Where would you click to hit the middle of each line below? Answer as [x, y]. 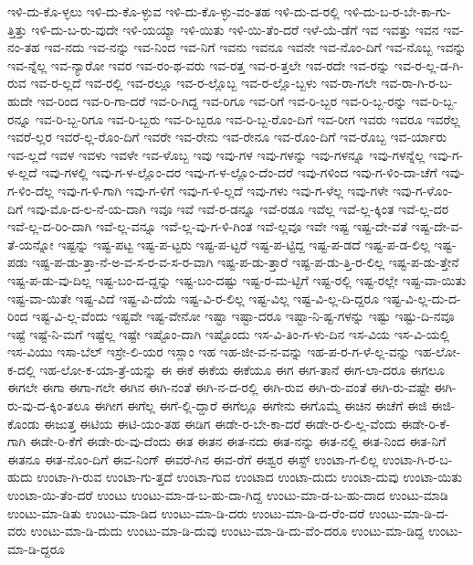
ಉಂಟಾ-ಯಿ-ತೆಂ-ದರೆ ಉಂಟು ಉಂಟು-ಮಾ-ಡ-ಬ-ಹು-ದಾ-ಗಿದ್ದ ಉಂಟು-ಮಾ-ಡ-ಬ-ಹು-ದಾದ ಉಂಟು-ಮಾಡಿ [228, 495]
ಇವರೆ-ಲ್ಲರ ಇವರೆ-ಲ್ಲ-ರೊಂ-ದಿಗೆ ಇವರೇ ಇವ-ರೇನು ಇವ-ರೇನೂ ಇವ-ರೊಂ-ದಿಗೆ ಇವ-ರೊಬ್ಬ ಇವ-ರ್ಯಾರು [227, 137]
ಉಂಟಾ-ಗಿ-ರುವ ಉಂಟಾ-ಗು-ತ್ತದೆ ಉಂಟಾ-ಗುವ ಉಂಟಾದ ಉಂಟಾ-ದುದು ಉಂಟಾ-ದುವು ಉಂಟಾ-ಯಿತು [250, 477]
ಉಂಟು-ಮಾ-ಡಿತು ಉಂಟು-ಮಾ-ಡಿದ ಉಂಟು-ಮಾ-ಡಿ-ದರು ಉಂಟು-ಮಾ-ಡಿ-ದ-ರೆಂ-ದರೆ [186, 512]
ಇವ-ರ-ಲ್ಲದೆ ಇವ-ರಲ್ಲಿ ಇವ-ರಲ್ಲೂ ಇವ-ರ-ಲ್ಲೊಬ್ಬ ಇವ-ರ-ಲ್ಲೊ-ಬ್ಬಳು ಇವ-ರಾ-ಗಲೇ [204, 83]
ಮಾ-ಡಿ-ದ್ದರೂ [37, 548]
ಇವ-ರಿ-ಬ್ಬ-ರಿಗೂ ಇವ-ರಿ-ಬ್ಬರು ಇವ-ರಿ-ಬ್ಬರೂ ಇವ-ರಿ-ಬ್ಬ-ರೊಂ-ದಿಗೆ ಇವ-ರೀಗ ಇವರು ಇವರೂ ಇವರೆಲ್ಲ [247, 118]
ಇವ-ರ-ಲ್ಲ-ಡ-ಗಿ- [429, 64]
